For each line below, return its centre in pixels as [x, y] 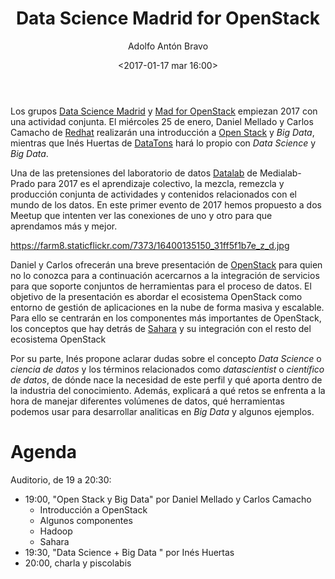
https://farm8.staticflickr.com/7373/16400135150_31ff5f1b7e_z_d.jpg [150, 245]
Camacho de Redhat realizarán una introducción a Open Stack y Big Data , [162, 132]
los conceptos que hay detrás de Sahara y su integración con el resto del [161, 328]
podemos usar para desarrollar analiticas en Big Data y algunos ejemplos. [162, 411]
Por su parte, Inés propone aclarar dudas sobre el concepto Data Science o [166, 358]
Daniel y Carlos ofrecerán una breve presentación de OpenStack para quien [166, 264]
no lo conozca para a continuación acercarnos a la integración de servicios [165, 275]
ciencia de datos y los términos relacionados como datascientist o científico [167, 369]
